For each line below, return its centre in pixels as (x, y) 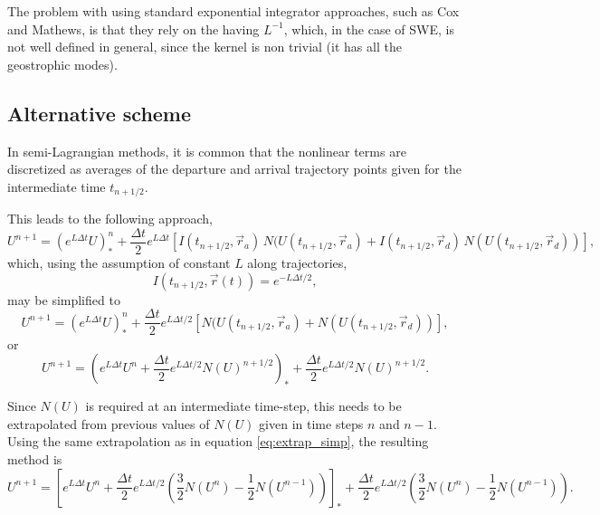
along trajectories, (297, 263)
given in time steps (311, 423)
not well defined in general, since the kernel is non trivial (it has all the (205, 47)
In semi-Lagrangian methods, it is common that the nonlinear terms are (207, 151)
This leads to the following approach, (110, 219)
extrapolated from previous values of (109, 423)
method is (35, 458)
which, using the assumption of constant (119, 263)
